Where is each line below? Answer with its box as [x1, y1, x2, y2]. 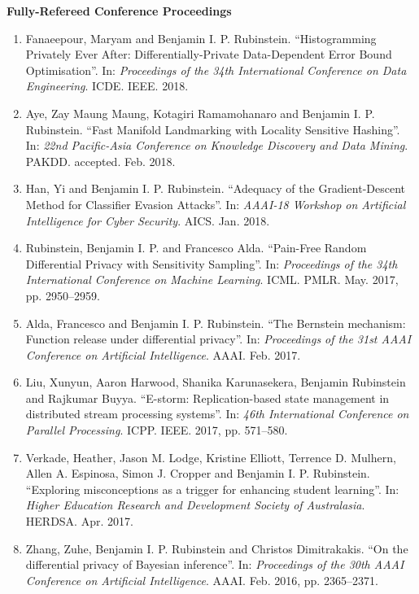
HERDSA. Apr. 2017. [25, 513, 133, 530]
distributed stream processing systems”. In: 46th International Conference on [25, 405, 409, 422]
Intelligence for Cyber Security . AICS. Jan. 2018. [25, 212, 270, 229]
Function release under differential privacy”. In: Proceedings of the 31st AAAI [25, 330, 412, 347]
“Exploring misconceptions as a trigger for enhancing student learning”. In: [25, 480, 399, 497]
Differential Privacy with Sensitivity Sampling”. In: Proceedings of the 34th [25, 255, 398, 272]
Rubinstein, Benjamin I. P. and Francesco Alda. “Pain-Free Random [25, 239, 367, 256]
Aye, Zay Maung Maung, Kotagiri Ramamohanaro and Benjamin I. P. [25, 104, 375, 121]
